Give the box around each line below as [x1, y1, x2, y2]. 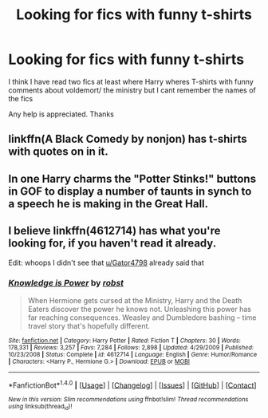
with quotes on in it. [8, 145, 109, 159]
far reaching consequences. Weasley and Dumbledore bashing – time [27, 313, 257, 322]
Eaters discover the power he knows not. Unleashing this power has [27, 304, 251, 313]
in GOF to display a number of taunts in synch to [8, 184, 252, 198]
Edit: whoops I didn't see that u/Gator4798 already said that [8, 258, 205, 267]
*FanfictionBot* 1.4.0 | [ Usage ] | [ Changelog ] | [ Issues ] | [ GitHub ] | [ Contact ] [8, 379, 257, 390]
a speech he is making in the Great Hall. [8, 197, 209, 211]
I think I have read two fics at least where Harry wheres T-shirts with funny [8, 77, 254, 86]
